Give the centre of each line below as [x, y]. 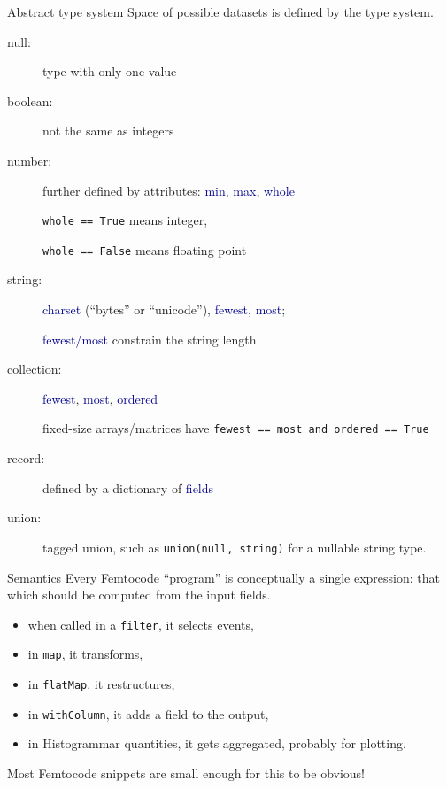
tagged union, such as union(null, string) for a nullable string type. [235, 547]
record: [26, 458]
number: [30, 160]
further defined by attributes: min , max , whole [169, 190]
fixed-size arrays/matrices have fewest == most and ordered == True [236, 428]
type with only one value [110, 71]
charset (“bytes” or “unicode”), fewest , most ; [164, 309]
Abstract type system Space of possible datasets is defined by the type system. [220, 12]
